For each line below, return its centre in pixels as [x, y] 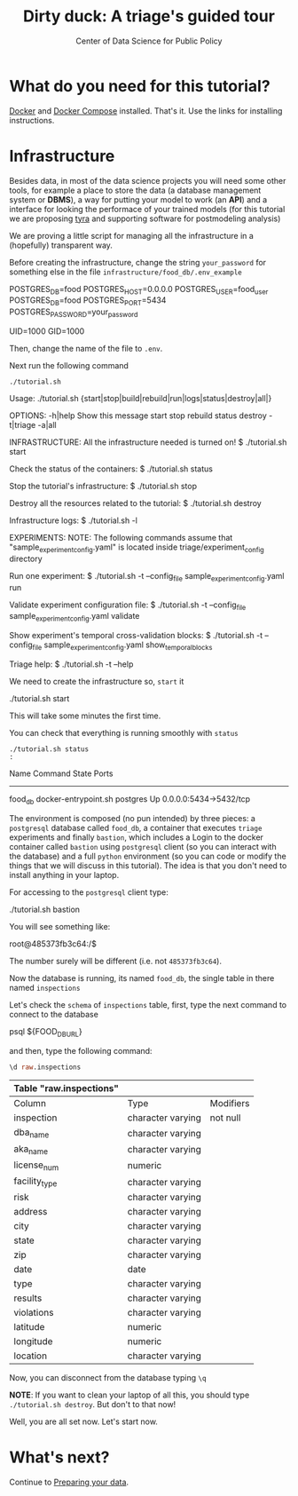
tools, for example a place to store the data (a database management [135, 190]
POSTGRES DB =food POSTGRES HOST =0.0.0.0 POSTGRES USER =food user [139, 290]
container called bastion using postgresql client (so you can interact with [143, 846]
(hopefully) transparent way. [61, 245]
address [31, 1212]
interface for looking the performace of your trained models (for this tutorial [147, 209]
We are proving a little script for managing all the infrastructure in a [132, 235]
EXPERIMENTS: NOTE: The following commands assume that [121, 538]
